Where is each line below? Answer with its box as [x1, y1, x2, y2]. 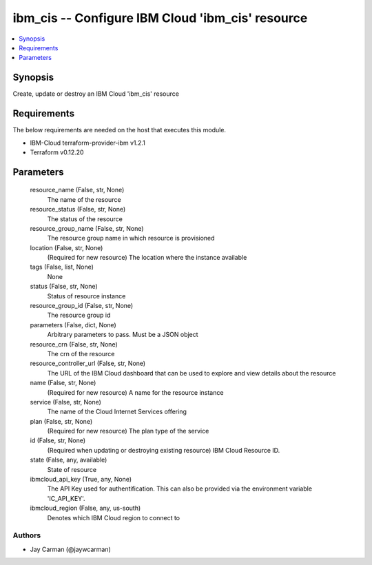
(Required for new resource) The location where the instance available [47, 254, 247, 262]
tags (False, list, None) [30, 263, 94, 271]
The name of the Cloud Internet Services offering [47, 407, 187, 416]
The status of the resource [47, 214, 123, 223]
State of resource [47, 465, 97, 473]
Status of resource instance [47, 291, 126, 300]
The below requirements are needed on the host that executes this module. [12, 126, 227, 134]
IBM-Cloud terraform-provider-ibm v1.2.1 [30, 138, 146, 147]
